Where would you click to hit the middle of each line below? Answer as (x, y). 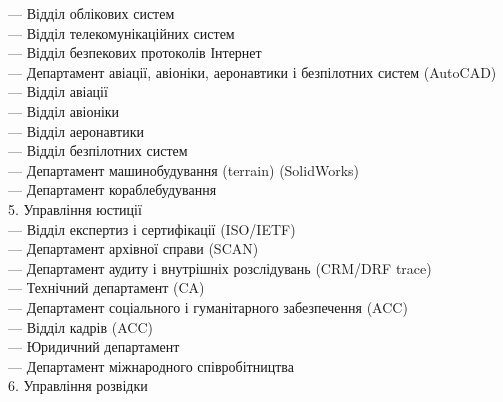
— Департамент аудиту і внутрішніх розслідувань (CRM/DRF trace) (220, 267)
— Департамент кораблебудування (112, 189)
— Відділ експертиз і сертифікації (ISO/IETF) (152, 228)
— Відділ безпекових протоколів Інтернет (135, 52)
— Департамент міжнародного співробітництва (151, 365)
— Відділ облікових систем (91, 13)
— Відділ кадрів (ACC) (80, 326)
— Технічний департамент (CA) (106, 287)
